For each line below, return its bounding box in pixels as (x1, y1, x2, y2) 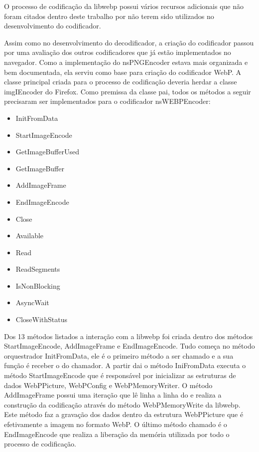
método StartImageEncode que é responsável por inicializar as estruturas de (4, 370, 236, 381)
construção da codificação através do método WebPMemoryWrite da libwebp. (4, 399, 241, 410)
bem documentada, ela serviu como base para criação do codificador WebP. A (4, 66, 242, 77)
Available (15, 230, 44, 241)
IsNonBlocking (15, 280, 60, 291)
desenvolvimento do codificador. (4, 20, 101, 31)
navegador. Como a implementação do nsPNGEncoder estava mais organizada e (4, 56, 248, 67)
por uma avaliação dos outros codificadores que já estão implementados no (4, 47, 231, 57)
